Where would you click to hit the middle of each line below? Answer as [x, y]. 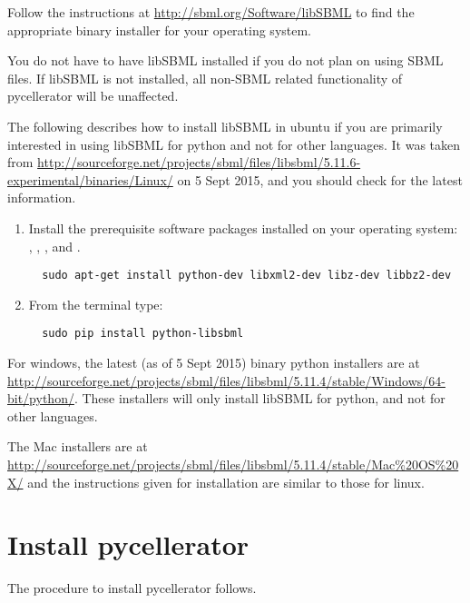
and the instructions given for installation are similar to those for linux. [226, 482]
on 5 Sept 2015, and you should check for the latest [320, 179]
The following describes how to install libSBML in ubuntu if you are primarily [225, 126]
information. [42, 198]
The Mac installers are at [78, 446]
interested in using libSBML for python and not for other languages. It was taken [234, 144]
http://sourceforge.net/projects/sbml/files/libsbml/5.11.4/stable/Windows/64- [226, 380]
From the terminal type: [96, 304]
